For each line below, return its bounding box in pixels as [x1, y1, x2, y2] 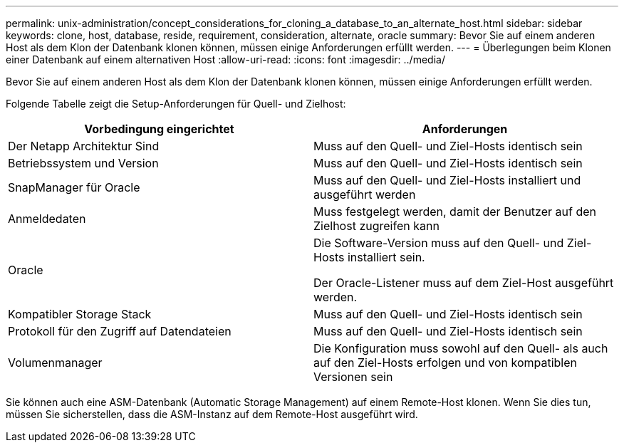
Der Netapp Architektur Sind [8, 139, 160, 153]
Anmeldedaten [8, 212, 86, 226]
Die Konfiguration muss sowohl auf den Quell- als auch [313, 341, 608, 355]
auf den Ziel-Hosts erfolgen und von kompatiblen [313, 355, 577, 370]
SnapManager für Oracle [8, 180, 140, 194]
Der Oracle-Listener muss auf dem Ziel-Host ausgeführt [313, 276, 614, 290]
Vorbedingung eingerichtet [84, 122, 234, 136]
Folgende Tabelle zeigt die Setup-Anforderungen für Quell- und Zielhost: [6, 98, 346, 110]
